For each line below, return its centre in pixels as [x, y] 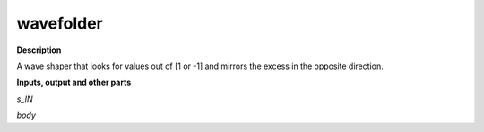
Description [39, 50]
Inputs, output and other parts [74, 82]
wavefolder [60, 23]
